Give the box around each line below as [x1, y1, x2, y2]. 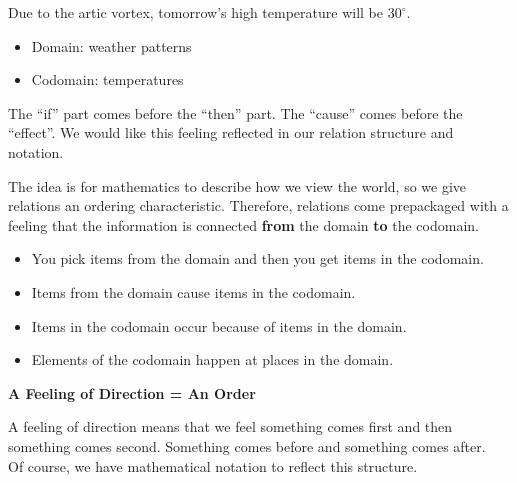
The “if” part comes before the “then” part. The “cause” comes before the [8, 102, 463, 123]
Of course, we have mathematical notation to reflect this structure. [8, 455, 418, 476]
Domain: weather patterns [31, 35, 192, 56]
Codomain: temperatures [31, 69, 184, 90]
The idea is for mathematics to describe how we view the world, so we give [8, 175, 467, 196]
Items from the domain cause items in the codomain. [31, 281, 356, 302]
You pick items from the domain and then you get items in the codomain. [31, 248, 484, 269]
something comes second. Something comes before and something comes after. [8, 435, 486, 456]
